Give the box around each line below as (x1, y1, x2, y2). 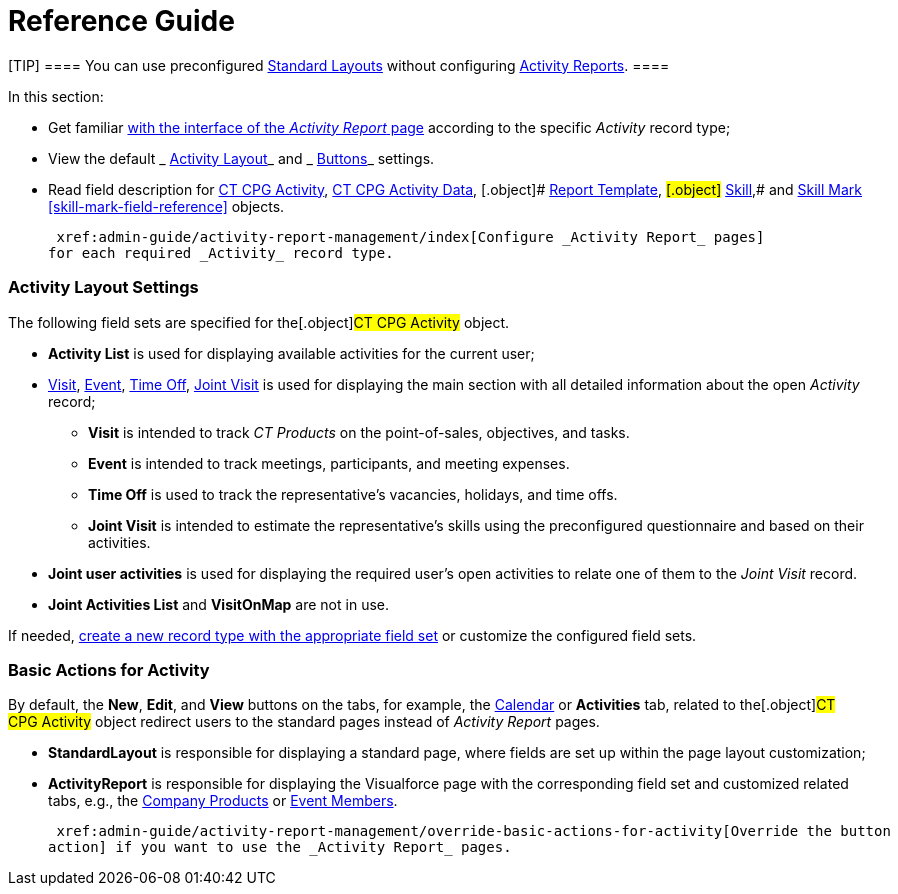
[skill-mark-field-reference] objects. (48, 197, 285, 215)
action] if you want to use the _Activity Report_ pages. (48, 839, 512, 856)
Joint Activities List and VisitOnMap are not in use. (48, 595, 389, 613)
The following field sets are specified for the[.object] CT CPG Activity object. (8, 313, 510, 331)
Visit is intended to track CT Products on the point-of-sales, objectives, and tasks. (88, 423, 630, 441)
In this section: (8, 87, 104, 105)
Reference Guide (8, 4, 235, 38)
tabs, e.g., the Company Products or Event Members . (48, 792, 398, 810)
